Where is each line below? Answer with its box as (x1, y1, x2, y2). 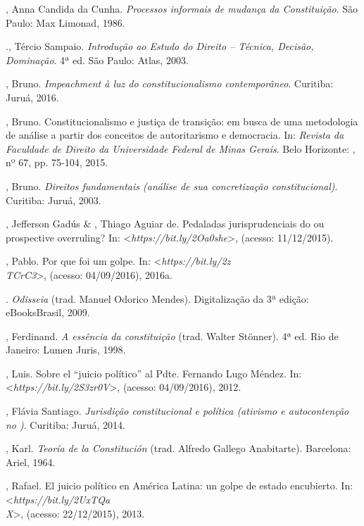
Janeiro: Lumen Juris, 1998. (6, 342, 126, 357)
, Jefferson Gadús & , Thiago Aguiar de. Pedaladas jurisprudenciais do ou (6, 216, 325, 231)
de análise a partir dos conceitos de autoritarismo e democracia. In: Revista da (6, 127, 344, 142)
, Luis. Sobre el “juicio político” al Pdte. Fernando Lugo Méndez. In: (6, 365, 302, 380)
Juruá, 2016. (6, 89, 59, 104)
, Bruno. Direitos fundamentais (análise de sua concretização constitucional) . (6, 178, 338, 193)
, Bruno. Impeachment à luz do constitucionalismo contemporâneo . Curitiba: (6, 76, 334, 91)
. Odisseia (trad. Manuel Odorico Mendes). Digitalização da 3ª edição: (6, 291, 309, 306)
